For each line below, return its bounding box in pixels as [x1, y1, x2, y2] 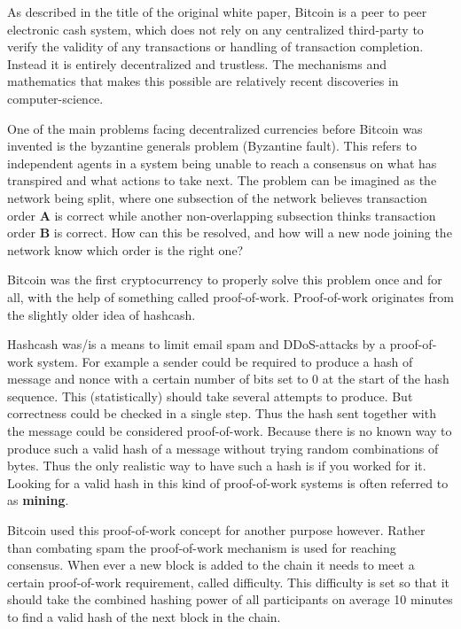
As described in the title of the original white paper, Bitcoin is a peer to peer [7, 3, 427, 20]
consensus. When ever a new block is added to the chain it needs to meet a [7, 555, 415, 574]
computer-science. [7, 89, 104, 107]
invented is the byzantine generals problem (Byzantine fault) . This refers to [7, 136, 417, 155]
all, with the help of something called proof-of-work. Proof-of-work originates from [7, 287, 454, 306]
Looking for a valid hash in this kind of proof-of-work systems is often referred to [7, 473, 449, 492]
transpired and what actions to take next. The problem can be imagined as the [7, 171, 437, 190]
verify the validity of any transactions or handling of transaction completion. [7, 37, 424, 56]
